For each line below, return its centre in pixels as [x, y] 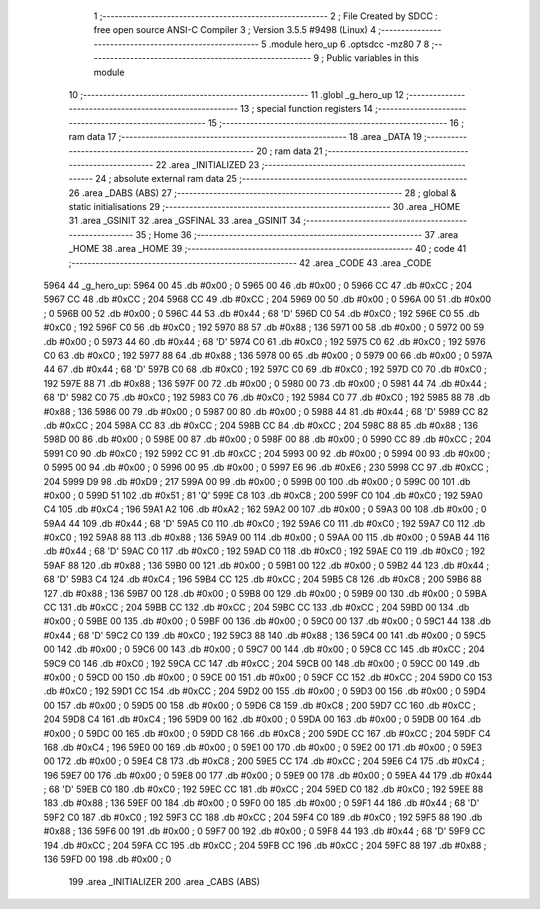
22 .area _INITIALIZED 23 [207, 164]
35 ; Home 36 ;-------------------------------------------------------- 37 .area [297, 234]
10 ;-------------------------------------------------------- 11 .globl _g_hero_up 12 [236, 94]
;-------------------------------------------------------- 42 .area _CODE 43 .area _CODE [250, 262]
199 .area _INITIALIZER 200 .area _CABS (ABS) [164, 882]
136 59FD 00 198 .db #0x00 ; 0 [107, 859]
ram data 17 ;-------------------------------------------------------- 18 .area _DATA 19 [245, 137]
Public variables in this [372, 58]
